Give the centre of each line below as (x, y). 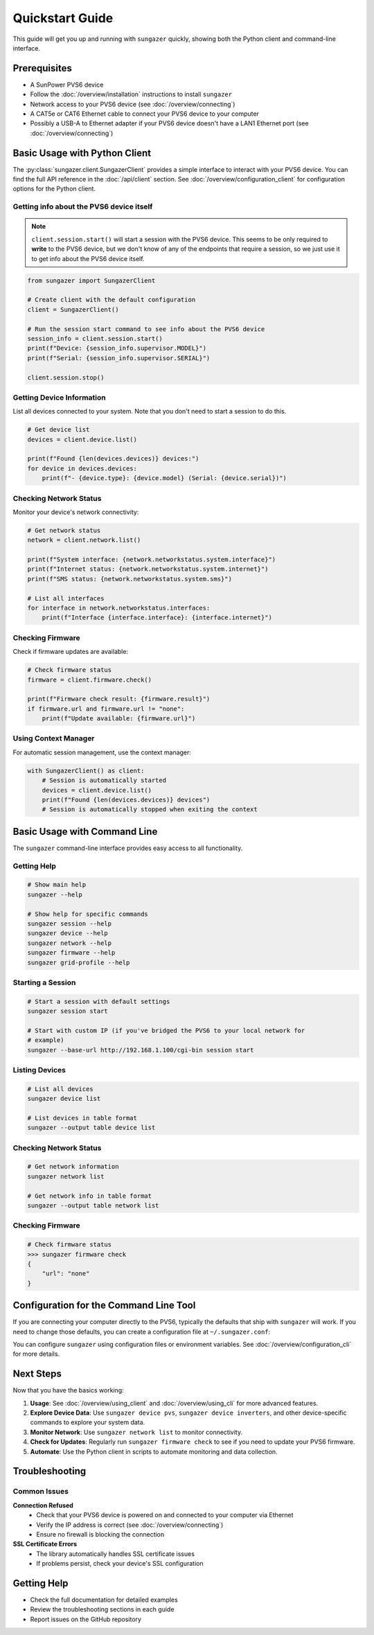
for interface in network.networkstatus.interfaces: (119, 608)
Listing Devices (39, 1070)
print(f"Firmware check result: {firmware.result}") (119, 699)
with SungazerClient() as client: (86, 770)
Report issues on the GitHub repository (86, 1619)
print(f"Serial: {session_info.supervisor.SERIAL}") (119, 358)
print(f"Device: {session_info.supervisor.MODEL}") (117, 348)
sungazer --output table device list (91, 1128)
